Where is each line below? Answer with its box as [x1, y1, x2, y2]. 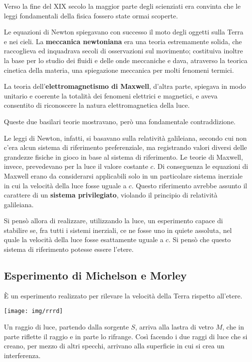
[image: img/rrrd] [4, 308, 63, 315]
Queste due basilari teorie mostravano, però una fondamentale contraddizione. [4, 116, 236, 126]
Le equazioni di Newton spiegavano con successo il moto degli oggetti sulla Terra [4, 27, 244, 37]
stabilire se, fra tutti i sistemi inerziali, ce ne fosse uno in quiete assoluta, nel [4, 225, 232, 235]
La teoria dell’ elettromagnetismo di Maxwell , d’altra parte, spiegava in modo [4, 81, 246, 91]
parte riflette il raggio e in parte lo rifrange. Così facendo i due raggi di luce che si [4, 331, 248, 341]
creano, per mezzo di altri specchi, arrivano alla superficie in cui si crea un [4, 341, 225, 351]
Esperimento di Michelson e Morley [4, 268, 187, 283]
